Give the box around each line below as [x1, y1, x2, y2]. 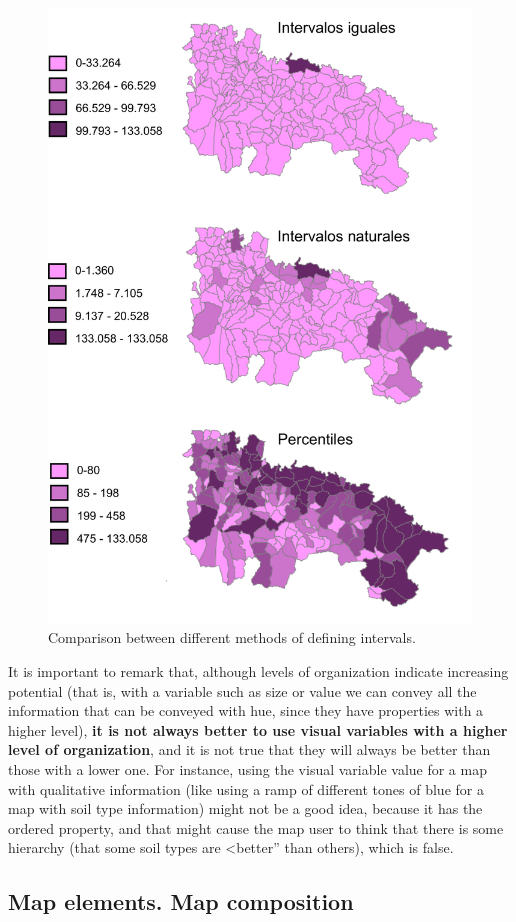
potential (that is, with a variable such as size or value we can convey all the [8, 680, 477, 701]
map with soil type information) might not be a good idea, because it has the [8, 798, 483, 819]
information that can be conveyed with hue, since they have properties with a [8, 700, 484, 721]
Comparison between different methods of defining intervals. [48, 627, 416, 648]
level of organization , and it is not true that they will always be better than [8, 739, 491, 760]
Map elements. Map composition [8, 886, 354, 917]
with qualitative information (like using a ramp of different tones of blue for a [8, 778, 484, 799]
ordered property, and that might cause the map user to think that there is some [8, 817, 504, 838]
